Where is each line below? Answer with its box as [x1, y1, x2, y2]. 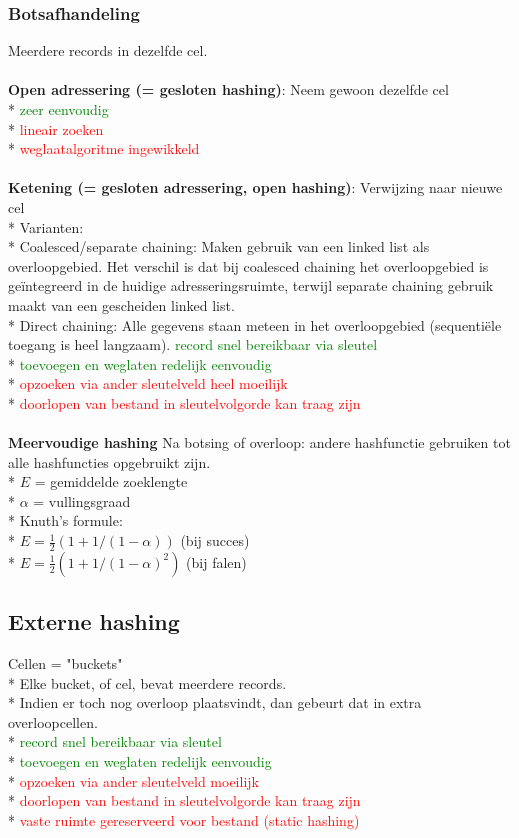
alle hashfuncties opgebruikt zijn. [8, 451, 211, 472]
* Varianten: [8, 216, 84, 237]
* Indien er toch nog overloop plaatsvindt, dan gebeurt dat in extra [8, 692, 422, 713]
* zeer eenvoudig [8, 99, 109, 119]
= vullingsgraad [33, 490, 131, 511]
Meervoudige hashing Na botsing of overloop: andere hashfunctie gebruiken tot [8, 432, 511, 453]
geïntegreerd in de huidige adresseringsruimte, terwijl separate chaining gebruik [8, 275, 494, 296]
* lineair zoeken [8, 118, 104, 139]
